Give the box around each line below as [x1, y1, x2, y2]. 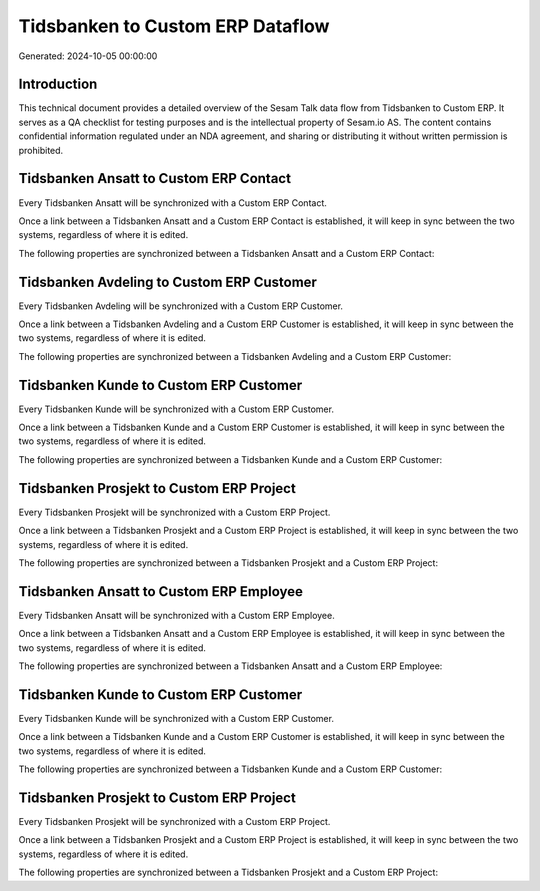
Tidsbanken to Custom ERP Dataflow [18, 15, 330, 37]
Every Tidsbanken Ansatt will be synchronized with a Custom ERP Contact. [18, 196, 327, 209]
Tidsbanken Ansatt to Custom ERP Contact [18, 170, 292, 187]
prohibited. [18, 144, 64, 156]
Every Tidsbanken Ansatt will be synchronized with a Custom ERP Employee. [18, 609, 335, 621]
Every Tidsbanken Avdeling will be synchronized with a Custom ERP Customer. [18, 300, 344, 312]
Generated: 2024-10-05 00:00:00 [18, 50, 158, 62]
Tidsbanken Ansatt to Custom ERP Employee [18, 583, 304, 600]
